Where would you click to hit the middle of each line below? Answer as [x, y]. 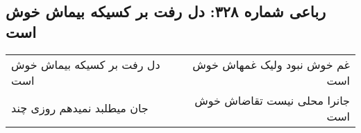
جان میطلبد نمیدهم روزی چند [80, 108]
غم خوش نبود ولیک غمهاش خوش [271, 64]
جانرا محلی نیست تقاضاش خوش [272, 100]
